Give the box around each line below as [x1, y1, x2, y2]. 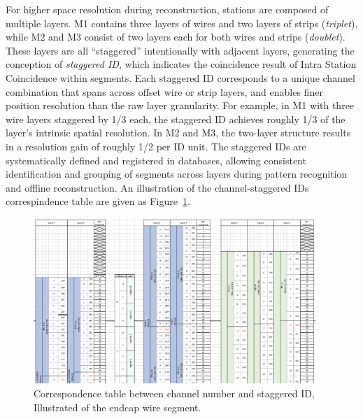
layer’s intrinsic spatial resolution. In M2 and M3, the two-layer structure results [6, 125, 351, 140]
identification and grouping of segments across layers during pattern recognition [6, 166, 348, 181]
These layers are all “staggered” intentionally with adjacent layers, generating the [6, 43, 355, 57]
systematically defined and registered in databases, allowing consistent [6, 152, 306, 167]
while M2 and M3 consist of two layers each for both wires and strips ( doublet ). [6, 29, 346, 44]
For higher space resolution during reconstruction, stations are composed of [6, 2, 329, 16]
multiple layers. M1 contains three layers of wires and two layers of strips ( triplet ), [6, 15, 358, 30]
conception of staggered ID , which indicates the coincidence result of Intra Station [6, 57, 357, 71]
